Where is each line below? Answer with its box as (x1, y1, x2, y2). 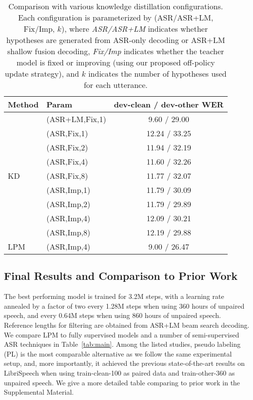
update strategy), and (5, 68, 79, 79)
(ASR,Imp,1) (46, 184, 91, 195)
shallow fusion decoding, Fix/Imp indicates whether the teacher (7, 45, 224, 57)
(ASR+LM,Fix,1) (46, 113, 106, 125)
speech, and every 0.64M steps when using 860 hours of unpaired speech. (4, 310, 221, 320)
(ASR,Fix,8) (46, 170, 88, 181)
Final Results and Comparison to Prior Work (4, 268, 238, 283)
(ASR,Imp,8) (46, 227, 91, 238)
